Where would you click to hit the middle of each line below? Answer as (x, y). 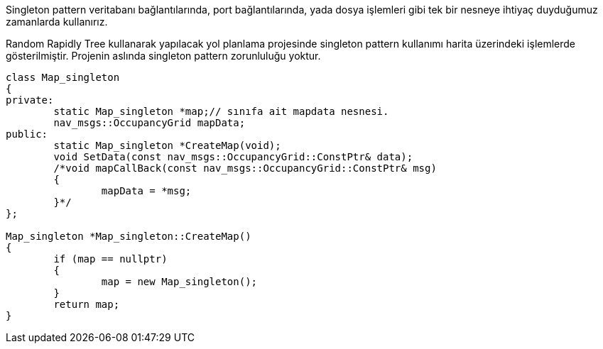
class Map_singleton (63, 77)
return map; (87, 304)
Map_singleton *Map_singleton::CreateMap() (129, 236)
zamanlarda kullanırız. (57, 22)
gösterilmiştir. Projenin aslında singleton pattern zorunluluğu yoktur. (163, 56)
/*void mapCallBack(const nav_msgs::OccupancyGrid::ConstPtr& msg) (245, 168)
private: (30, 100)
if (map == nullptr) (110, 259)
